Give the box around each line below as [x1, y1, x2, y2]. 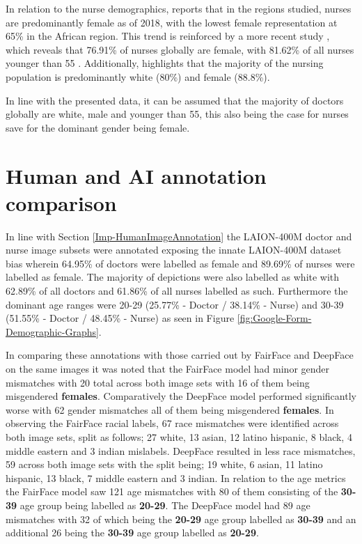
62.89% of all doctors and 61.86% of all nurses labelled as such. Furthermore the [6, 283, 348, 298]
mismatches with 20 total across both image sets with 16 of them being [6, 375, 310, 389]
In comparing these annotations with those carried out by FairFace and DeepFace [6, 348, 354, 362]
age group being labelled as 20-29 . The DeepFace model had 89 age [19, 497, 310, 512]
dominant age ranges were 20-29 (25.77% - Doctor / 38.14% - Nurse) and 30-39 [6, 297, 344, 311]
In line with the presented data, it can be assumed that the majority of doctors [6, 93, 344, 107]
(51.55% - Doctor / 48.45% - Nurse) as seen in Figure [6, 311, 235, 325]
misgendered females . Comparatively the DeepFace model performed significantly [6, 389, 356, 403]
